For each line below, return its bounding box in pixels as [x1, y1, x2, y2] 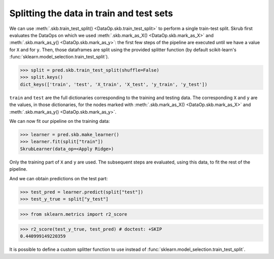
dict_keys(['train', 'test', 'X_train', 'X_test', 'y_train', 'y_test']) [20, 81, 208, 87]
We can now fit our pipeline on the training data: [9, 118, 110, 124]
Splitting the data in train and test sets [9, 8, 174, 19]
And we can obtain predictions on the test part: [9, 175, 108, 181]
